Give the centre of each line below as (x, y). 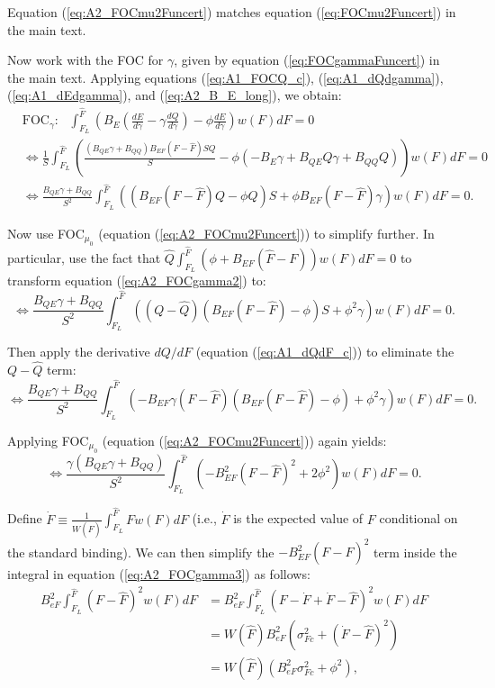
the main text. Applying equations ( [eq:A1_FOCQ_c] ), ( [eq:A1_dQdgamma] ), (225, 77)
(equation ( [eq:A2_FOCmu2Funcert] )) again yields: (244, 440)
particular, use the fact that (84, 258)
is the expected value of (298, 518)
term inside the (415, 552)
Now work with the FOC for (85, 60)
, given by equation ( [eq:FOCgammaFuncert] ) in (307, 60)
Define (25, 518)
